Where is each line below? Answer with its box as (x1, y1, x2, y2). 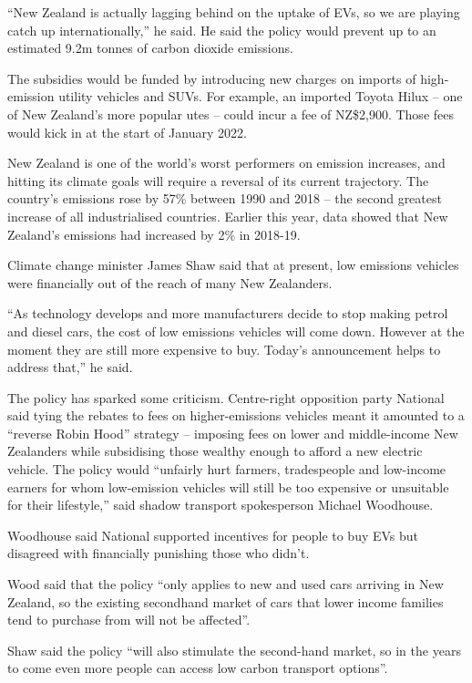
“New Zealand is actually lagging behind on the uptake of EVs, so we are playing (7, 3, 460, 21)
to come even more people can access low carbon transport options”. (7, 658, 388, 678)
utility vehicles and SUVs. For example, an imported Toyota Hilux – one (58, 87, 463, 106)
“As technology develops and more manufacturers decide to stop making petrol (7, 304, 448, 323)
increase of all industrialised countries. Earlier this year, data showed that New (7, 206, 448, 225)
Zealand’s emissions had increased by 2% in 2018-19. (7, 224, 301, 243)
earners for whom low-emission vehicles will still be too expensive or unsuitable (7, 477, 449, 496)
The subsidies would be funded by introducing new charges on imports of (7, 68, 416, 88)
